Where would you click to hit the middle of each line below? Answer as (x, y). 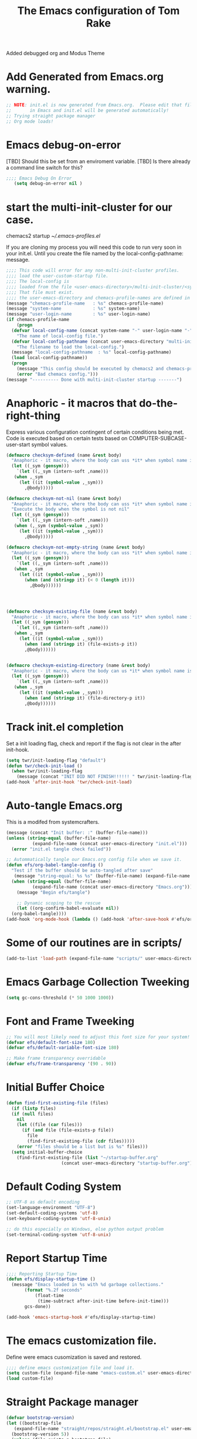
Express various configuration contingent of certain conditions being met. (95, 432)
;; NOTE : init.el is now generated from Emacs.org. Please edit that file (101, 105)
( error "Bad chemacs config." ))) (57, 374)
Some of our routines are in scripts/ (94, 943)
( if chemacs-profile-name (38, 320)
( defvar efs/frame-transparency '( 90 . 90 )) (61, 1064)
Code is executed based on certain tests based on (67, 438)
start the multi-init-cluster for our (89, 207)
